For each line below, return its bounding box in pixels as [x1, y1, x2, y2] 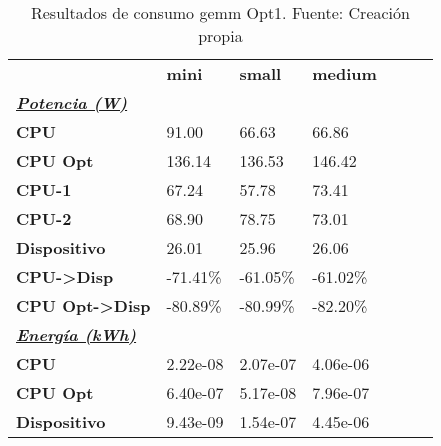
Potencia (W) [16, 91, 128, 114]
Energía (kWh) [16, 323, 137, 346]
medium [312, 62, 377, 85]
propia [198, 24, 243, 47]
